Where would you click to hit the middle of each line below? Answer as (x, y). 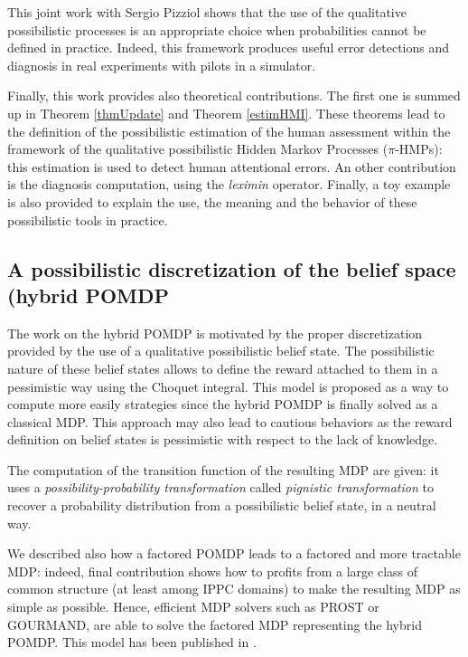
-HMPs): (419, 149)
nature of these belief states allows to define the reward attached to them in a (223, 368)
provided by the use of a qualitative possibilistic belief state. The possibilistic (221, 351)
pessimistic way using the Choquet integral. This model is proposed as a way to (228, 386)
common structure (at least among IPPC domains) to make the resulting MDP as (234, 589)
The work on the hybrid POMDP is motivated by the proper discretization (215, 333)
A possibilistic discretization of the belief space (232, 268)
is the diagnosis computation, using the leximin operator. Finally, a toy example (229, 184)
